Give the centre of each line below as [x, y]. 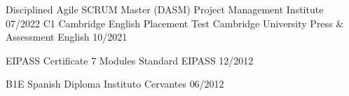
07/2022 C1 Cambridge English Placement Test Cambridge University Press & [175, 23]
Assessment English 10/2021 [67, 37]
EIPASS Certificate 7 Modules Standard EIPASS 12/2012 [130, 60]
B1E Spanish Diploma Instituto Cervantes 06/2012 [115, 84]
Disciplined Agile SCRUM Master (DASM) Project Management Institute [165, 9]
